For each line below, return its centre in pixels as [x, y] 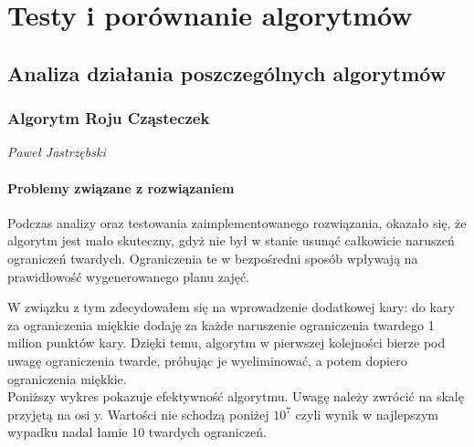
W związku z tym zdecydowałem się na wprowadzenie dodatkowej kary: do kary [231, 307]
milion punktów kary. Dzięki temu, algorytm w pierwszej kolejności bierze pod [226, 343]
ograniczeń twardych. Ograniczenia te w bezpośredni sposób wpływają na [213, 258]
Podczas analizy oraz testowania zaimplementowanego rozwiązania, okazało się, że [237, 222]
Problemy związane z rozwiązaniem [121, 187]
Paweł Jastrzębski [57, 152]
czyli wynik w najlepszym [367, 414]
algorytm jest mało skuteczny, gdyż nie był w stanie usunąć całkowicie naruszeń [231, 240]
